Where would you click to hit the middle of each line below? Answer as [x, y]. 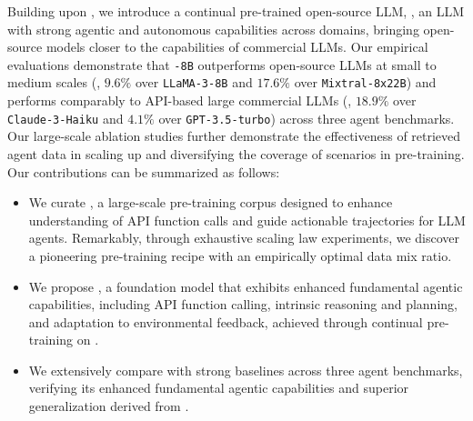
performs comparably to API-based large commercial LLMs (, [180, 100]
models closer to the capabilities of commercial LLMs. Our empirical [237, 47]
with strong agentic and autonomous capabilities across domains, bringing [213, 29]
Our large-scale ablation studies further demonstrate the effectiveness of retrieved [234, 136]
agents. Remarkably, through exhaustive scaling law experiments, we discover [244, 238]
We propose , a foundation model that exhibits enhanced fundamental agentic [246, 286]
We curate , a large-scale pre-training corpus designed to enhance [211, 202]
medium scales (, [54, 82]
